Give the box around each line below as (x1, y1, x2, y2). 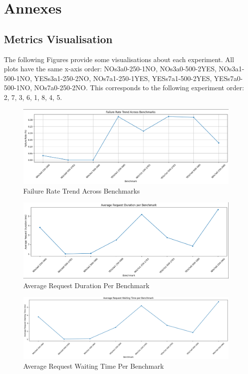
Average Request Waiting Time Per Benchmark (23, 360, 164, 371)
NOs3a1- (218, 64, 245, 74)
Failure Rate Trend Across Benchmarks (23, 185, 140, 195)
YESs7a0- (214, 73, 243, 83)
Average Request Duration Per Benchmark (23, 280, 150, 290)
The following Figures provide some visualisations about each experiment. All (4, 54, 234, 64)
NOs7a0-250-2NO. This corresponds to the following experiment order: (34, 82, 244, 93)
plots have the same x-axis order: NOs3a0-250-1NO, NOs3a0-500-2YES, (4, 64, 217, 74)
